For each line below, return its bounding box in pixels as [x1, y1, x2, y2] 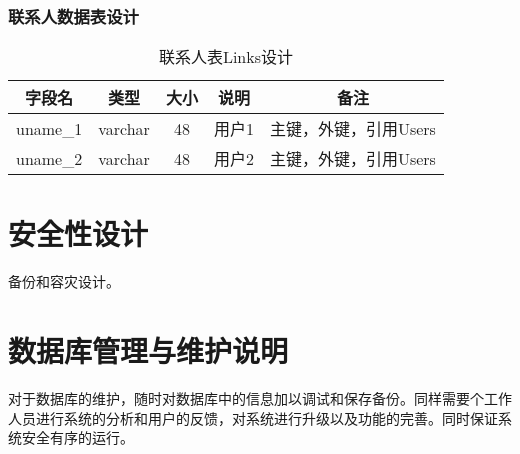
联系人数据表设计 [8, 3, 139, 28]
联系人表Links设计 [158, 45, 293, 69]
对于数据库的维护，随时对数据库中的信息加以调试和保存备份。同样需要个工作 [8, 388, 512, 409]
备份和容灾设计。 [8, 271, 120, 292]
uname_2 [16, 146, 83, 170]
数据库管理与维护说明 [8, 330, 289, 371]
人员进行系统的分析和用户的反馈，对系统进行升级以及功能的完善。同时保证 [8, 407, 498, 428]
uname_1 [16, 116, 83, 140]
